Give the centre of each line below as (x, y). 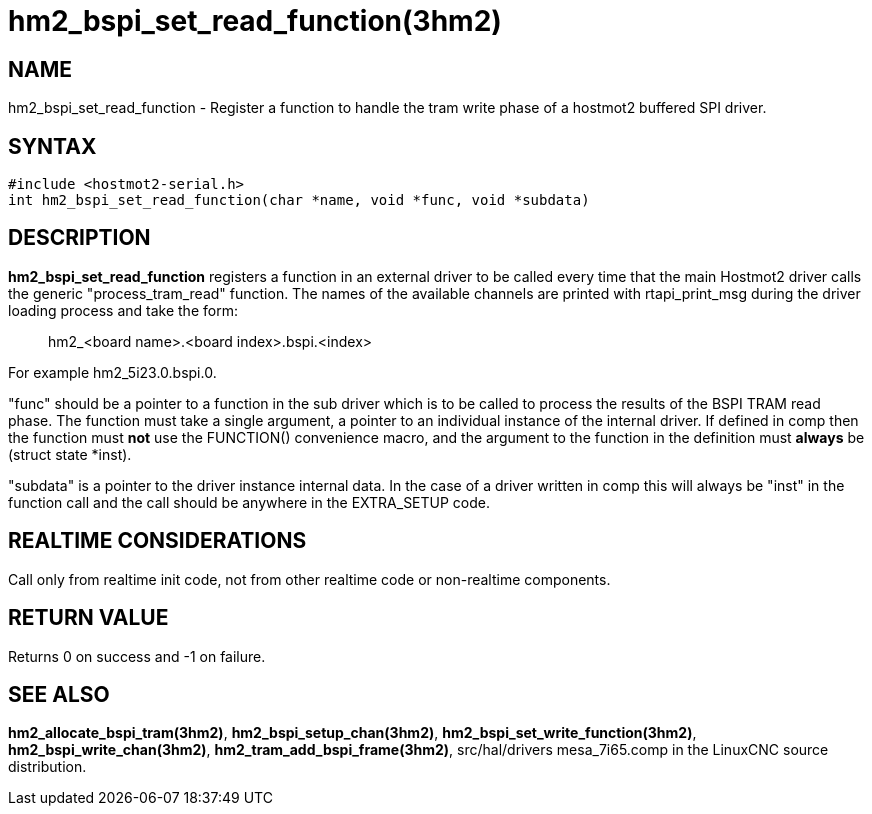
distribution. (47, 767)
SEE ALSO (59, 694)
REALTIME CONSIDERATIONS (157, 541)
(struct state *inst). (70, 454)
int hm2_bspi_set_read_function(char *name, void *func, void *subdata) (299, 200)
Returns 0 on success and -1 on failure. (137, 656)
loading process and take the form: (123, 310)
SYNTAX (52, 146)
